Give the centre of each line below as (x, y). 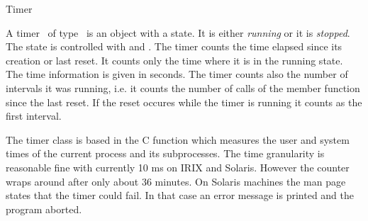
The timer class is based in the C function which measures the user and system (178, 139)
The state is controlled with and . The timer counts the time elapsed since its (174, 46)
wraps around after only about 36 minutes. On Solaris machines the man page (176, 181)
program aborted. (44, 209)
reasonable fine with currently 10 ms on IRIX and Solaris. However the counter (178, 167)
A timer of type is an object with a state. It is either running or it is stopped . (178, 32)
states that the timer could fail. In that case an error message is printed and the (180, 195)
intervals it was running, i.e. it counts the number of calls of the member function (183, 87)
